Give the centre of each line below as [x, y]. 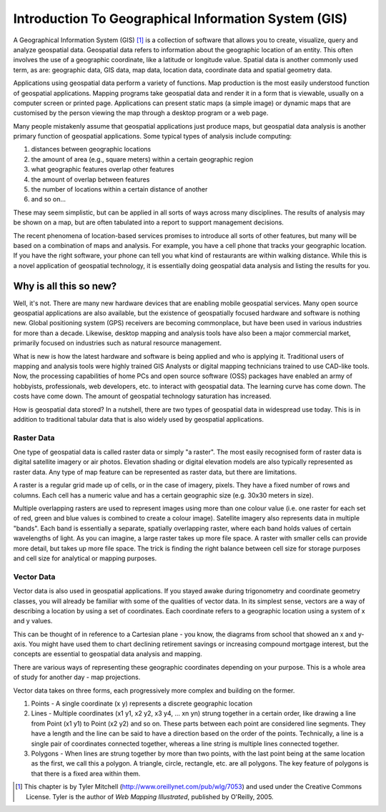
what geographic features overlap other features [103, 169]
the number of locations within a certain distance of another [119, 189]
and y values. [33, 621]
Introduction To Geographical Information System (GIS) [180, 19]
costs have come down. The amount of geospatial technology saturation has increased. [142, 396]
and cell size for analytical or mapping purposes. [85, 558]
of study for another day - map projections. [77, 677]
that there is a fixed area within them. [86, 773]
